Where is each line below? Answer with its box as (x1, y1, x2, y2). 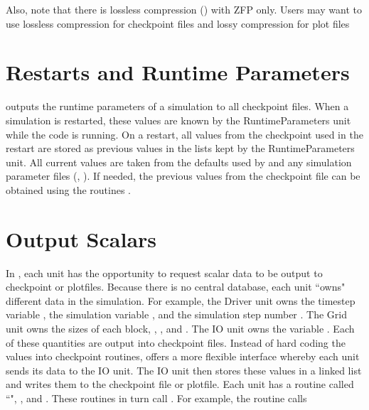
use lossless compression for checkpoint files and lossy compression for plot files (6, 16, 350, 31)
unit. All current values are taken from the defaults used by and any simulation (6, 154, 352, 169)
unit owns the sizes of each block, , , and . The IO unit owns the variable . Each (6, 320, 355, 335)
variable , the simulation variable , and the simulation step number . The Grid (6, 307, 348, 322)
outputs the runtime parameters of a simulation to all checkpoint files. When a (6, 99, 349, 114)
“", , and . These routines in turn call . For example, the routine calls (6, 390, 307, 405)
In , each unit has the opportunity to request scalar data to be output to (6, 265, 323, 280)
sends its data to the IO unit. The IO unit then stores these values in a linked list (6, 362, 362, 377)
